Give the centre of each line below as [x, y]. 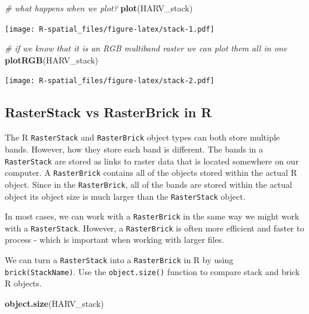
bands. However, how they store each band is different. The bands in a [134, 149]
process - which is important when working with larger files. [114, 240]
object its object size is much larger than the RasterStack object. [125, 196]
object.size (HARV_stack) [54, 303]
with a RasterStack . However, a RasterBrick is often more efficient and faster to [154, 228]
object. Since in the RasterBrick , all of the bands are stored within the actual [149, 184]
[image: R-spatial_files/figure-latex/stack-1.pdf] [110, 29]
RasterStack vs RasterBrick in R [108, 112]
